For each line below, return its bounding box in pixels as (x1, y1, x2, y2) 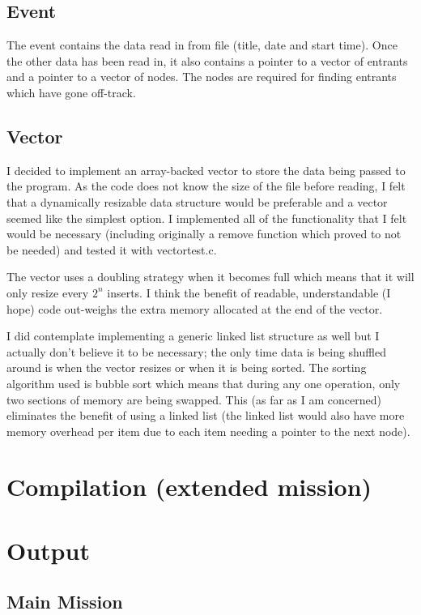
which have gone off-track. (6, 83, 136, 100)
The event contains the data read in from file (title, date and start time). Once (6, 36, 398, 53)
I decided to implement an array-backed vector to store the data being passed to (6, 161, 406, 178)
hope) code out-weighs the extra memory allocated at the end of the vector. (6, 300, 383, 317)
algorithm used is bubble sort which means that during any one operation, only (6, 374, 401, 391)
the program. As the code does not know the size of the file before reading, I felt (6, 177, 406, 194)
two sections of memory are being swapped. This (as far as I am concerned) (6, 391, 381, 408)
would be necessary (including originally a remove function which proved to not (6, 225, 402, 242)
